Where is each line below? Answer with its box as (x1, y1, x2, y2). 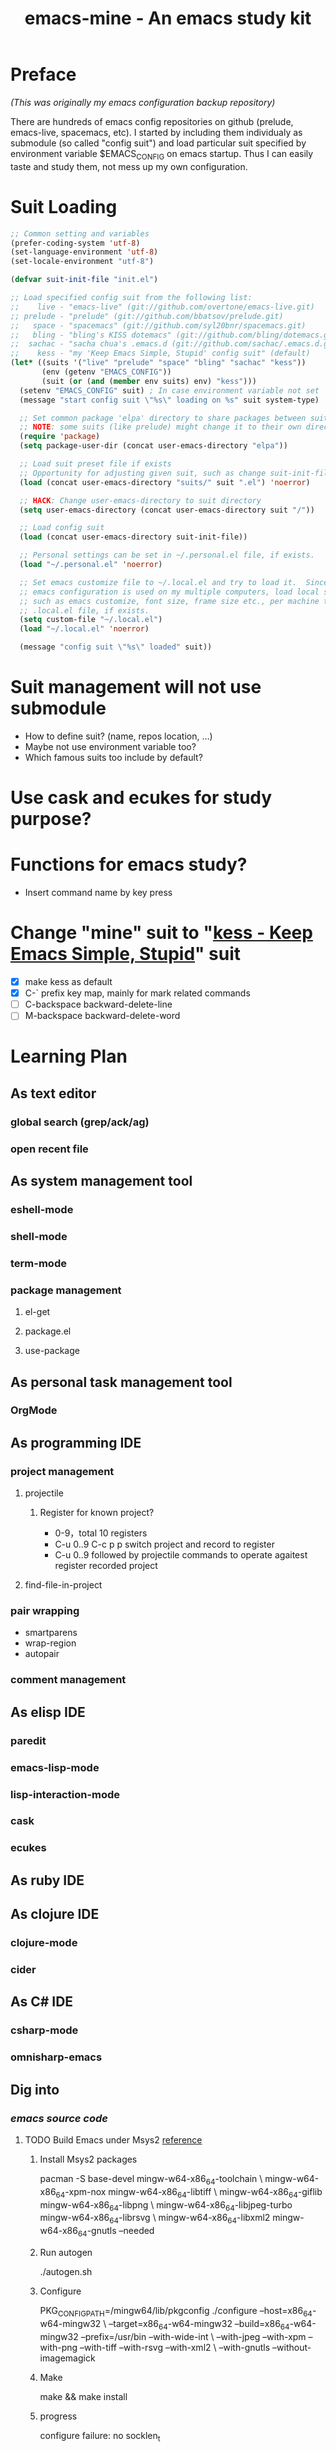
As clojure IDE (10, 1906, 100, 1923)
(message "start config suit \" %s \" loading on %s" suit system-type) (19, 395, 320, 405)
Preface (10, 63, 77, 86)
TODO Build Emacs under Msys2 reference (24, 2133, 203, 2146)
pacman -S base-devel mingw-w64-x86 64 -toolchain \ (39, 2172, 263, 2187)
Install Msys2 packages (39, 2153, 138, 2165)
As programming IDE (10, 1434, 142, 1451)
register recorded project (54, 1560, 158, 1572)
